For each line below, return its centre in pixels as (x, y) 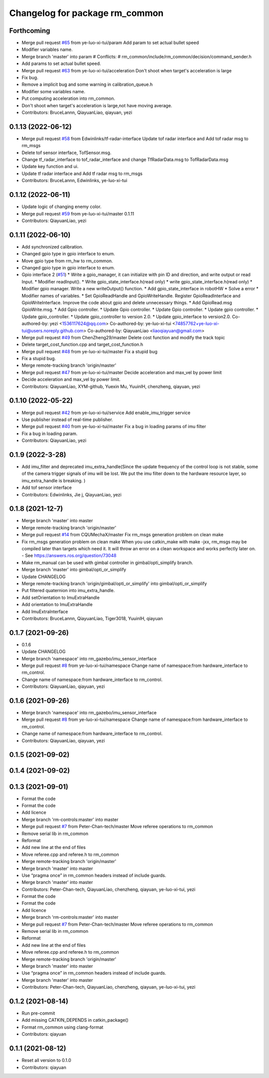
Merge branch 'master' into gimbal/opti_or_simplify (74, 570)
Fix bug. (30, 78)
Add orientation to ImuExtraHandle (57, 605)
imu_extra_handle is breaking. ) (54, 480)
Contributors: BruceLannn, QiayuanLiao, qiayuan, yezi (77, 112)
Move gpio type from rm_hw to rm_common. (67, 261)
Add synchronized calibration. (52, 246)
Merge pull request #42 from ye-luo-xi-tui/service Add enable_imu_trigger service (106, 413)
